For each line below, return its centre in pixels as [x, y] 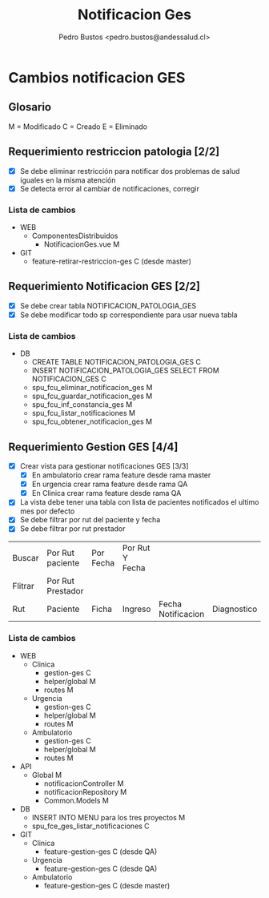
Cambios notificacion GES [97, 77]
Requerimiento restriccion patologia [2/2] [114, 152]
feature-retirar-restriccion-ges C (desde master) [112, 261]
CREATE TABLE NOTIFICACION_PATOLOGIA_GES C [116, 362]
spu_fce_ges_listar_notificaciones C [90, 826]
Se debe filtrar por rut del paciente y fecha [90, 520]
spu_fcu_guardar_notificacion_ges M [92, 396]
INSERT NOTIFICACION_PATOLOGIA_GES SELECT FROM [126, 371]
